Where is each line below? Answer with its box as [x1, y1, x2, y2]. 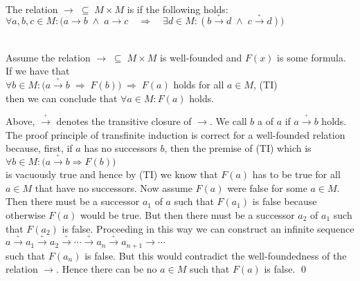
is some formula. [277, 50, 346, 64]
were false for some [227, 180, 307, 195]
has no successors [84, 141, 157, 155]
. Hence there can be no [56, 262, 157, 276]
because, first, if [6, 141, 73, 155]
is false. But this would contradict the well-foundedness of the [84, 248, 347, 262]
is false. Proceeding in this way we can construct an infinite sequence [62, 221, 354, 235]
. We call [210, 114, 247, 128]
